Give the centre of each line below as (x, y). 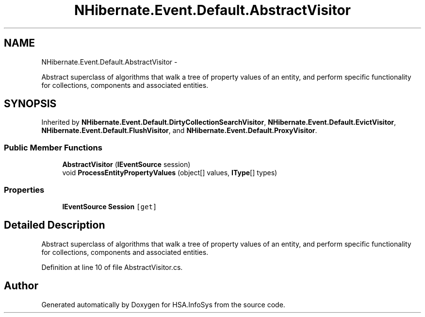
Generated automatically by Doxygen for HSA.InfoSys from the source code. (163, 304)
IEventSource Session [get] (110, 206)
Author (21, 286)
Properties (24, 190)
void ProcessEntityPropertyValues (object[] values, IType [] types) (170, 173)
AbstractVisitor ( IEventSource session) (126, 165)
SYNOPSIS (30, 104)
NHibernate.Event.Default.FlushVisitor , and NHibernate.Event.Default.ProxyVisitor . (179, 131)
